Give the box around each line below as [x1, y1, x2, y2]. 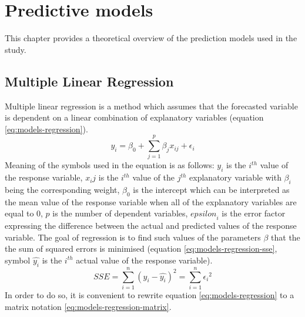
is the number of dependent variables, [52, 207, 188, 219]
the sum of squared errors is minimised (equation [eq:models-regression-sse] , [5, 242, 277, 255]
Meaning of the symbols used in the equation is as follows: [5, 159, 214, 171]
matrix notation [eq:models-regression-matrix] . [5, 300, 172, 312]
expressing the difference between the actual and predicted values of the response [5, 219, 297, 232]
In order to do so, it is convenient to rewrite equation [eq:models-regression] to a [5, 288, 294, 301]
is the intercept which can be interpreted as [133, 183, 290, 196]
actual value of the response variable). [76, 253, 213, 266]
